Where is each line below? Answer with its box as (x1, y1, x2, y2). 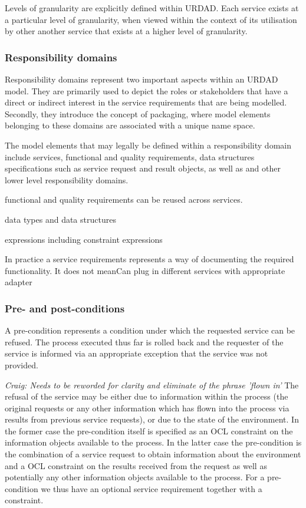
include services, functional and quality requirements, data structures (5, 150, 255, 163)
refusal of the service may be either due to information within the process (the (5, 390, 288, 403)
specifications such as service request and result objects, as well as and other (5, 162, 281, 174)
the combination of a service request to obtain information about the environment (5, 448, 301, 460)
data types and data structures (5, 213, 116, 225)
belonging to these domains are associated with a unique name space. (5, 119, 255, 131)
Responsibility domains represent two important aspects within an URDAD (5, 73, 278, 85)
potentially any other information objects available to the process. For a (5, 471, 265, 483)
